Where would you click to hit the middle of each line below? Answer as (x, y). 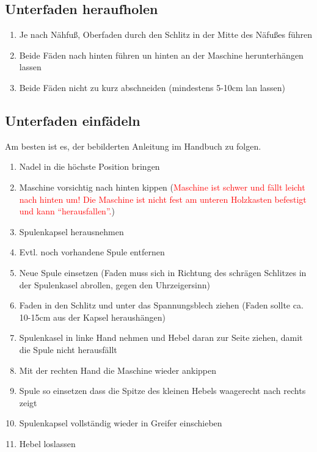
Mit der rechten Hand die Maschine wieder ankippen (118, 370)
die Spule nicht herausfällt (68, 349)
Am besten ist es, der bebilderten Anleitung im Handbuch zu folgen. (133, 146)
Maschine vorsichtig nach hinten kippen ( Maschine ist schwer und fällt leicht (162, 187)
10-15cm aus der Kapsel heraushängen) (92, 317)
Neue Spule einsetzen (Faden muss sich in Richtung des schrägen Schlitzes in (163, 272)
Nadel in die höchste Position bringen (89, 166)
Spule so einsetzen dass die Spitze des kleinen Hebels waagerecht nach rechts (162, 391)
